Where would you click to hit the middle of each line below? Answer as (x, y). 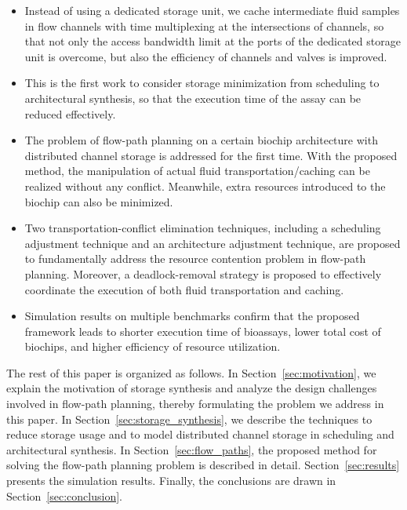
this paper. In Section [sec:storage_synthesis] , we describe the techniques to (189, 419)
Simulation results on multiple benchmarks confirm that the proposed (192, 316)
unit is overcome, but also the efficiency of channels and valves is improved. (206, 56)
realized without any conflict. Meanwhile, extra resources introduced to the (205, 186)
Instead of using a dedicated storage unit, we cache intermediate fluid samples (212, 10)
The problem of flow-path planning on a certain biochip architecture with (201, 140)
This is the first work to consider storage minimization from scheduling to (202, 83)
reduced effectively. (70, 113)
